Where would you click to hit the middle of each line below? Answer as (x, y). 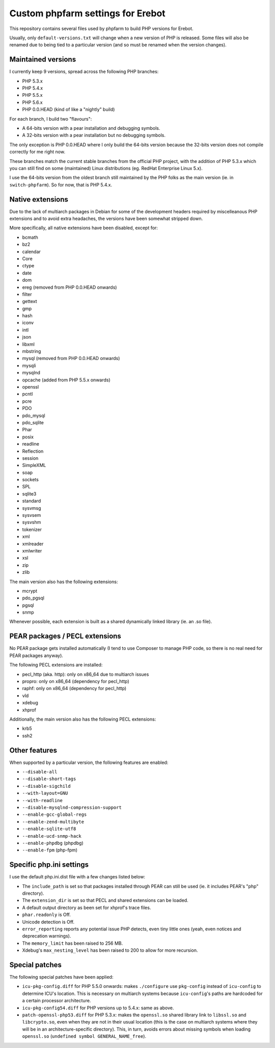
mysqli (29, 365)
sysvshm (32, 522)
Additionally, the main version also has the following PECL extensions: (83, 719)
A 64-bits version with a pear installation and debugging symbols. (91, 128)
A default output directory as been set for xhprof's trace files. (87, 907)
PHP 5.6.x (32, 102)
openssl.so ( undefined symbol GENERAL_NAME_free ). (84, 1036)
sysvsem (32, 515)
